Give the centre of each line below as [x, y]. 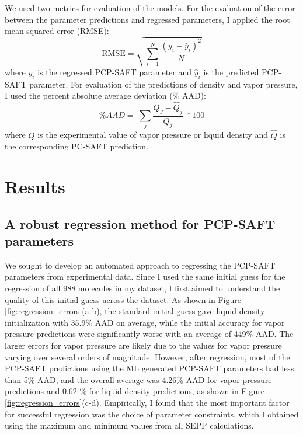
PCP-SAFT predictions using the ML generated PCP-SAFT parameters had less [149, 368]
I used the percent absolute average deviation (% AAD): [105, 95]
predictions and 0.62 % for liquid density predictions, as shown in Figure [135, 391]
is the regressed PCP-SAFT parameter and [115, 72]
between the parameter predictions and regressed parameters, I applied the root [147, 19]
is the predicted [231, 72]
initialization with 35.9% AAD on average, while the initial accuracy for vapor [145, 322]
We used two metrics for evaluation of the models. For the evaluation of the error [150, 8]
